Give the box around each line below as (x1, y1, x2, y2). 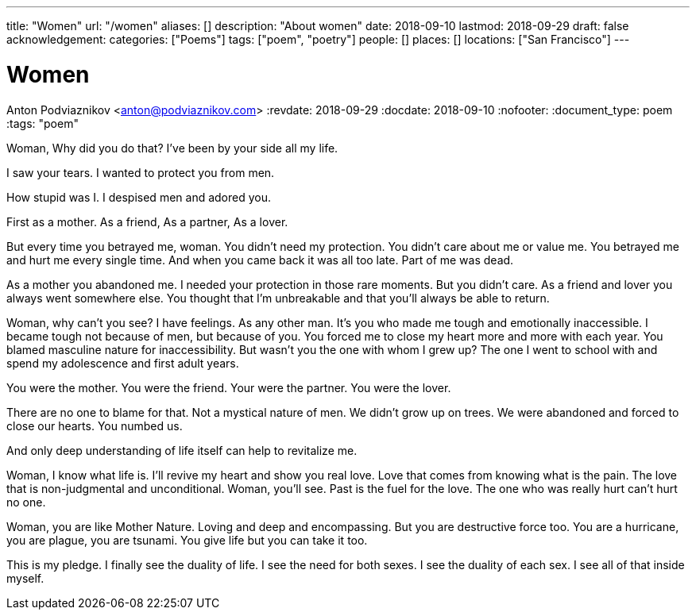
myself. (6, 571, 44, 585)
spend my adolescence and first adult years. (6, 356, 239, 370)
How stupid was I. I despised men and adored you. (6, 190, 271, 204)
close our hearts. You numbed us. (6, 418, 183, 433)
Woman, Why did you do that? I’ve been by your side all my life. (6, 141, 338, 155)
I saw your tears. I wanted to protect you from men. (6, 165, 275, 179)
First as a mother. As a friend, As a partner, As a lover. (6, 214, 288, 229)
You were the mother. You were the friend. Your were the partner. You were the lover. (6, 380, 451, 395)
